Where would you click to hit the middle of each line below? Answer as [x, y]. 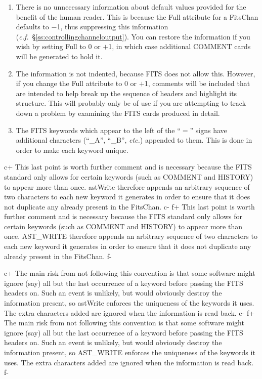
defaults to [32, 27]
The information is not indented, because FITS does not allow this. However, [136, 73]
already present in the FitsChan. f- [58, 256]
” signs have [208, 130]
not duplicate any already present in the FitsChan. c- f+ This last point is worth [129, 206]
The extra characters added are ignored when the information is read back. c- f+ [129, 312]
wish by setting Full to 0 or [58, 46]
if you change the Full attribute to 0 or [76, 83]
